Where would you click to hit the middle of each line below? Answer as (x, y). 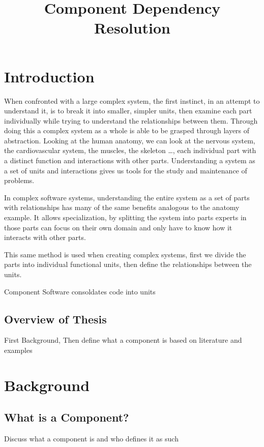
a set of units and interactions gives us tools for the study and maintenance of (126, 170)
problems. (19, 180)
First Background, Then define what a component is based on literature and (123, 340)
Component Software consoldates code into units (80, 291)
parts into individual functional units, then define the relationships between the (128, 264)
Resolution (132, 28)
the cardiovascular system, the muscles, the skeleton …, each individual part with (130, 150)
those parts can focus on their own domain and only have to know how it (118, 227)
